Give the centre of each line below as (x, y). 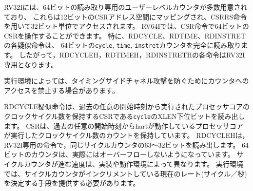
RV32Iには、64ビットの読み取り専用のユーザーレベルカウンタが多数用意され (126, 7)
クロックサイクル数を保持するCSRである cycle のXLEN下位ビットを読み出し (125, 116)
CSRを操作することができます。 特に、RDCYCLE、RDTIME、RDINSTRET (125, 35)
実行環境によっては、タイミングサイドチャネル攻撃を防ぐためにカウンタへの (126, 81)
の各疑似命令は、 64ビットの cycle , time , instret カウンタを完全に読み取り (123, 45)
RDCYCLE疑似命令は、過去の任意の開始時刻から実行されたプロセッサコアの (127, 106)
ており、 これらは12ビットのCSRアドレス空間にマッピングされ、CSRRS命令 (126, 16)
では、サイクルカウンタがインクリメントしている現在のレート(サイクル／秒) (126, 173)
